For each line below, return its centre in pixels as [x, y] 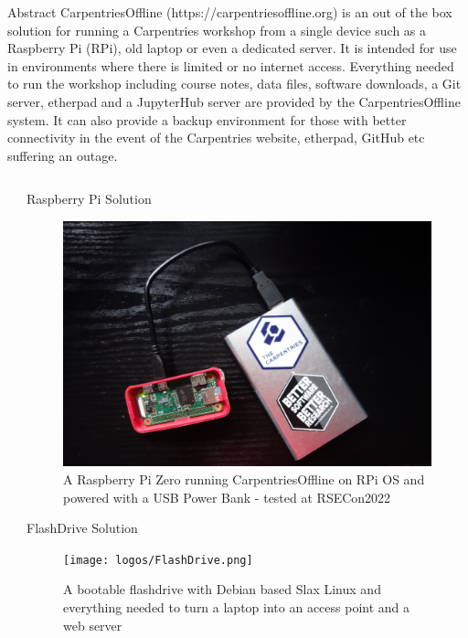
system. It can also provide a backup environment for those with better [207, 119]
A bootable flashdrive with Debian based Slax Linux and [222, 589]
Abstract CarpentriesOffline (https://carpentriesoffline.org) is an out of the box [230, 12]
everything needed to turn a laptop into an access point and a [237, 606]
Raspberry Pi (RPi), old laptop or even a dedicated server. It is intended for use [232, 48]
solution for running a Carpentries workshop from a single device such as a [217, 30]
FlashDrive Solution [82, 528]
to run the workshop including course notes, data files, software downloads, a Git [234, 84]
